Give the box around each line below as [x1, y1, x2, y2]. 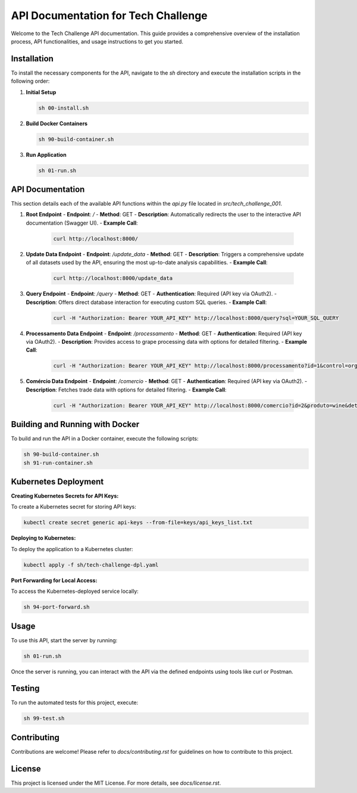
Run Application [26, 151, 67, 158]
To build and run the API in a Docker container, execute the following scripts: [11, 435, 199, 442]
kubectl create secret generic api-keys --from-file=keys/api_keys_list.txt [23, 519, 253, 526]
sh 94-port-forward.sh [23, 604, 90, 611]
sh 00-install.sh [38, 104, 89, 111]
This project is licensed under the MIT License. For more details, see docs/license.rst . [11, 779, 221, 786]
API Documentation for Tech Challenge [11, 9, 208, 22]
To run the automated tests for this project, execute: [11, 699, 139, 706]
